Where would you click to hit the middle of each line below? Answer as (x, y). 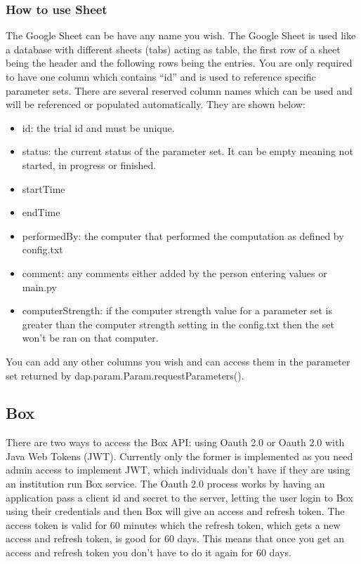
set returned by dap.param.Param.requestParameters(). (125, 375)
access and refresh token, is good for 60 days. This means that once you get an (175, 538)
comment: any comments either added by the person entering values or (175, 273)
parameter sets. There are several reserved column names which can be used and (179, 90)
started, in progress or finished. (89, 164)
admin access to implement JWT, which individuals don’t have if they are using (178, 470)
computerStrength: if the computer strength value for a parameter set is (177, 310)
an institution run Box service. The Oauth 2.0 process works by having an (165, 484)
